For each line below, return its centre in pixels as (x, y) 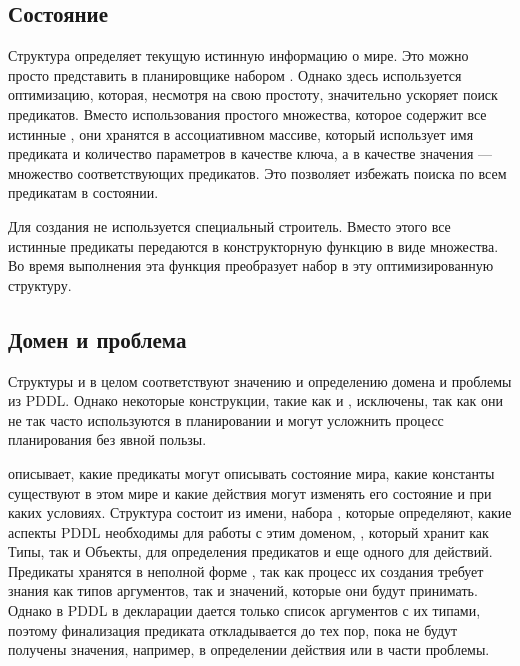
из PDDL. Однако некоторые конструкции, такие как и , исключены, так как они (255, 400)
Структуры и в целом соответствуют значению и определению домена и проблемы (260, 380)
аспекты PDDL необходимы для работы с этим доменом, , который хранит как (248, 531)
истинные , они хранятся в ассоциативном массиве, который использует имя (241, 133)
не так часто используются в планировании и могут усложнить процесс (226, 419)
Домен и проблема (97, 338)
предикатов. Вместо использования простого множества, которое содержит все (247, 113)
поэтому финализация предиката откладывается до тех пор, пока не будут (233, 629)
